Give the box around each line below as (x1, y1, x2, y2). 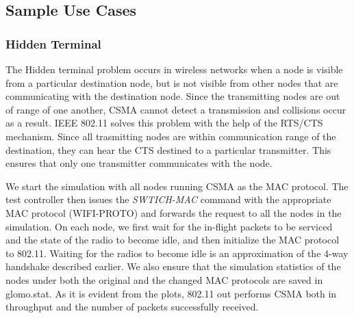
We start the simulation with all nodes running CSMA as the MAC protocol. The (5, 178, 349, 193)
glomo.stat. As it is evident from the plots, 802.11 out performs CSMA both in (5, 286, 337, 300)
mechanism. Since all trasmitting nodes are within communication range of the (5, 129, 336, 143)
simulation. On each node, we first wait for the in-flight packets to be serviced (5, 219, 333, 233)
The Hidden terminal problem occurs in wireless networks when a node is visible (5, 62, 343, 76)
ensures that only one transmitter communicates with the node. (5, 156, 273, 170)
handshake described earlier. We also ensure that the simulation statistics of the (5, 259, 341, 274)
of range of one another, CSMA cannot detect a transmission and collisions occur (5, 102, 346, 116)
